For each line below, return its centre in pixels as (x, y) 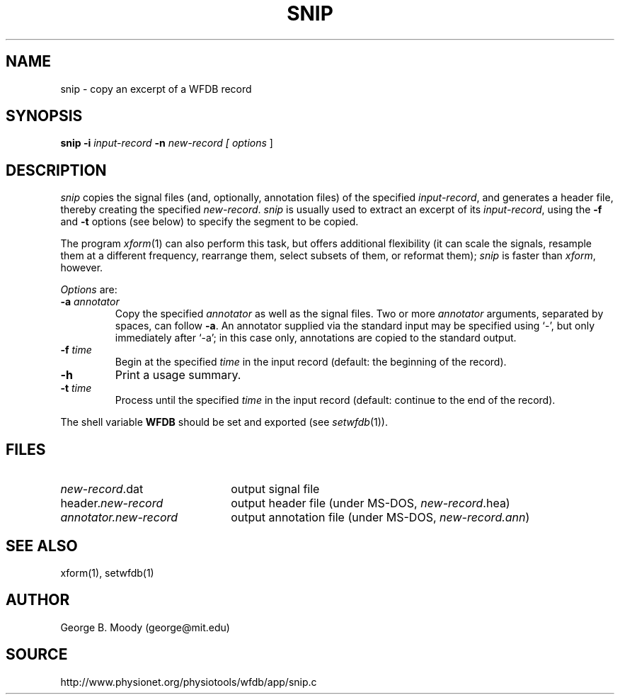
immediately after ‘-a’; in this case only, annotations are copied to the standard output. (316, 338)
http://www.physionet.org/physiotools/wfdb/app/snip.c (189, 682)
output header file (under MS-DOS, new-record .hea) (371, 503)
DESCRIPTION (56, 170)
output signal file (275, 489)
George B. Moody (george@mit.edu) (145, 627)
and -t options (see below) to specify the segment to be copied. (209, 222)
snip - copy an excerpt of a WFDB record (156, 89)
